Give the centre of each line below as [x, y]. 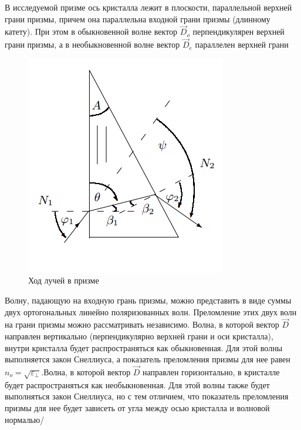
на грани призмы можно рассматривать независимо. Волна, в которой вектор [142, 324]
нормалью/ [25, 419]
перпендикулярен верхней [239, 31]
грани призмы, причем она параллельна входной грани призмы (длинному [138, 19]
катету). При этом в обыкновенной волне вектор [91, 31]
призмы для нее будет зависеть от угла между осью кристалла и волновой [137, 407]
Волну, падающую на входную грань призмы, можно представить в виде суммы [148, 300]
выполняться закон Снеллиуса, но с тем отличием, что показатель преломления [147, 396]
